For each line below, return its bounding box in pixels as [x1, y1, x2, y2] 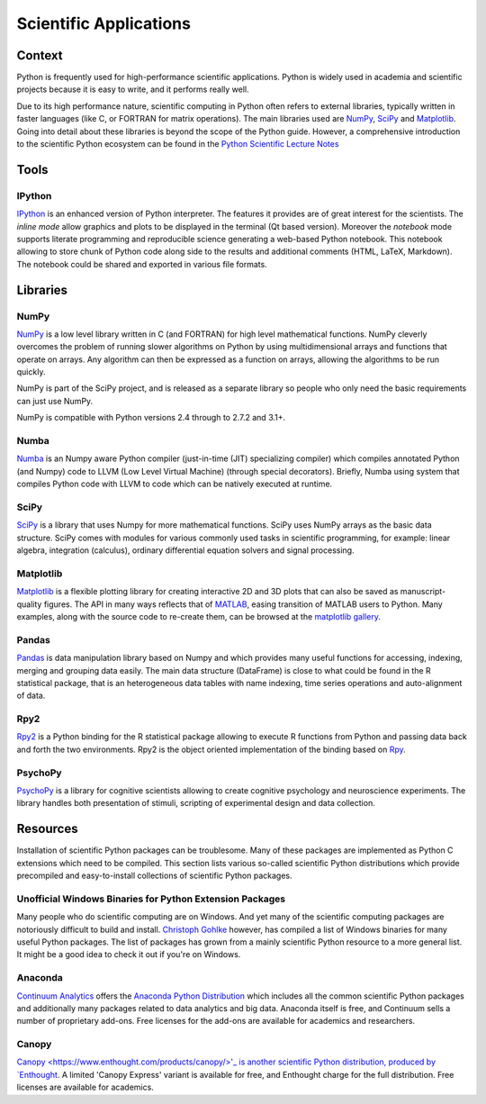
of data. [16, 690, 46, 701]
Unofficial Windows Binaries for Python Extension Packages [16, 892, 286, 905]
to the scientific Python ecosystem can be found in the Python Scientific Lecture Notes [16, 139, 339, 149]
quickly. [16, 366, 46, 377]
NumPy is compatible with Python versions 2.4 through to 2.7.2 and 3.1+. [16, 412, 286, 423]
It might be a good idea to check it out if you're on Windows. [16, 949, 241, 960]
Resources [16, 821, 78, 837]
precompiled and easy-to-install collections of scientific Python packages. [16, 870, 292, 882]
